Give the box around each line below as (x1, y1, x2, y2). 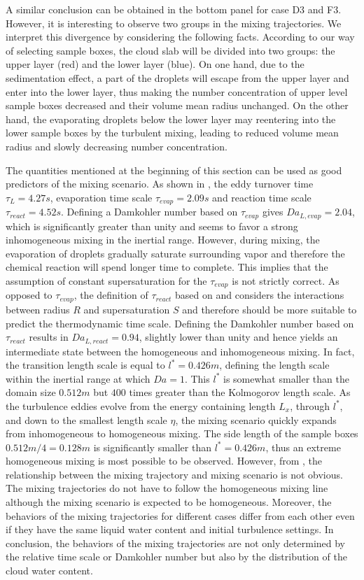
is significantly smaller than (93, 439, 212, 454)
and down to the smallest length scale (6, 412, 167, 427)
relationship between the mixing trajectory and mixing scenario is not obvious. (6, 467, 343, 481)
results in (29, 330, 69, 344)
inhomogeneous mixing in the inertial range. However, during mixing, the (6, 232, 320, 247)
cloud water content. (6, 563, 93, 578)
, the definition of (73, 288, 148, 302)
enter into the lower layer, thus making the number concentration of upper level (6, 84, 348, 99)
